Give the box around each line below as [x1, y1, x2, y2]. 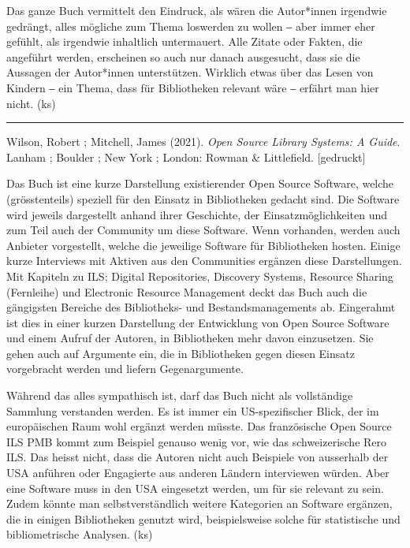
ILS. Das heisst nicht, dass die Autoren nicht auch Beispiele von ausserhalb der [6, 449, 389, 465]
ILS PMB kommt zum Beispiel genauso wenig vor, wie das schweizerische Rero [6, 433, 387, 449]
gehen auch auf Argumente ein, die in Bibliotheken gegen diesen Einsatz [6, 345, 355, 361]
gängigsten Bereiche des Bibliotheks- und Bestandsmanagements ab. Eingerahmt [6, 299, 396, 315]
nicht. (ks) [6, 95, 56, 111]
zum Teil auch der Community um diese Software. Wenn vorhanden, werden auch [6, 222, 401, 238]
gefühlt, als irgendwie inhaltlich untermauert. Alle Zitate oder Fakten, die [6, 33, 363, 50]
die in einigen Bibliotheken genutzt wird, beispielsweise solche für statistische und [6, 510, 401, 527]
